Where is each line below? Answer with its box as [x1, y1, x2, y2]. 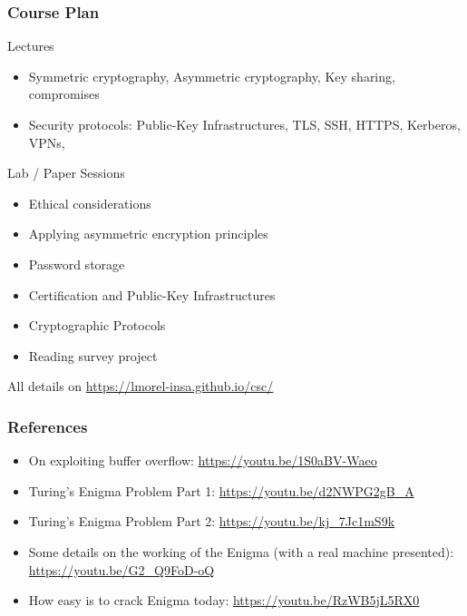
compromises [28, 84, 100, 103]
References [7, 415, 88, 437]
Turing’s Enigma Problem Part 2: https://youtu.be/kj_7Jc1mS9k [28, 512, 395, 531]
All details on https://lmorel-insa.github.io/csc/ [7, 376, 274, 396]
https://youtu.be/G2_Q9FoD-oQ [28, 560, 215, 579]
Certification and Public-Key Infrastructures [28, 285, 276, 304]
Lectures [7, 36, 54, 55]
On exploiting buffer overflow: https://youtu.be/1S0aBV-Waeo [28, 451, 377, 470]
